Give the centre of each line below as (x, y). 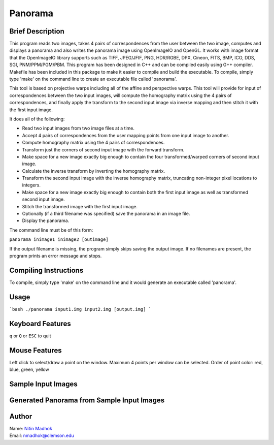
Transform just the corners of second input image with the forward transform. (103, 149)
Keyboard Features (40, 323)
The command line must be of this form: (51, 230)
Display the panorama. (46, 220)
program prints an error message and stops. (56, 256)
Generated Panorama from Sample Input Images (87, 400)
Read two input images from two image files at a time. (78, 128)
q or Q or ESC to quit (30, 336)
